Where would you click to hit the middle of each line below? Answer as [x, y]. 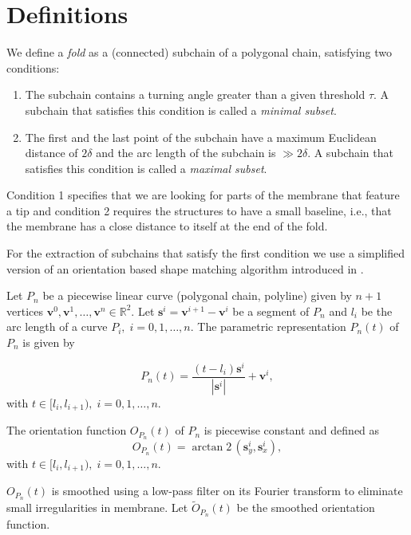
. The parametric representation [268, 327]
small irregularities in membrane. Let [97, 507]
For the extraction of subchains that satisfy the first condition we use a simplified [206, 253]
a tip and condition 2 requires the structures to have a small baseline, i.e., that [199, 210]
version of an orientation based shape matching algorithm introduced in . [185, 268]
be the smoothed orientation [306, 507]
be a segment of [271, 311]
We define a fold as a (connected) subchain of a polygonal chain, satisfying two [199, 52]
